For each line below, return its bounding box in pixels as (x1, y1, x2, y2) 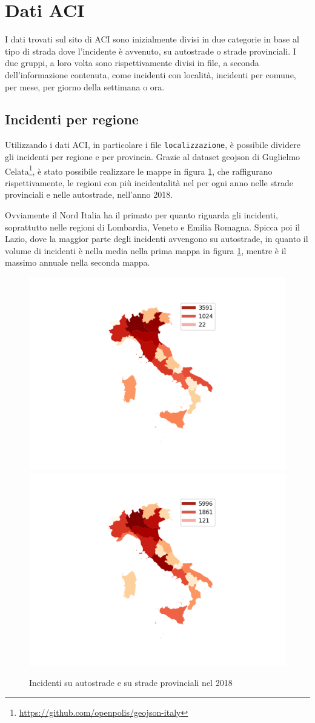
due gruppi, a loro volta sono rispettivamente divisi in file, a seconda (5, 56, 259, 69)
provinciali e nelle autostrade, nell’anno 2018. (5, 188, 173, 201)
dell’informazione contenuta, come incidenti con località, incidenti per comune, (5, 68, 296, 81)
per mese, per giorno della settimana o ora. (5, 80, 165, 93)
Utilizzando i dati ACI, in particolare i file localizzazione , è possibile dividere (5, 138, 300, 151)
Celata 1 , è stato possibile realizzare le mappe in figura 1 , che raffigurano (5, 163, 273, 177)
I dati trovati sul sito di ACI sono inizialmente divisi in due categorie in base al (5, 33, 299, 45)
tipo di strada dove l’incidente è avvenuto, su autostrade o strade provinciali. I (5, 44, 296, 57)
